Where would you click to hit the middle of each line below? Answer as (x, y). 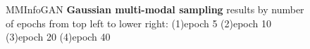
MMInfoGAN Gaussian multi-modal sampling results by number (155, 9)
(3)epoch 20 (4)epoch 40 (58, 37)
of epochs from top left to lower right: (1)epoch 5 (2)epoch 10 (139, 23)
